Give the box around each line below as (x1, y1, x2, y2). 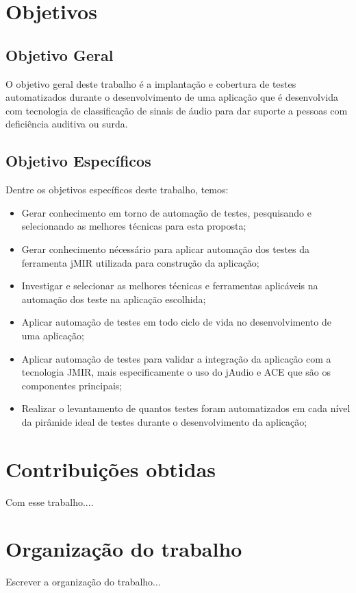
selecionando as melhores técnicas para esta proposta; (21, 219, 246, 233)
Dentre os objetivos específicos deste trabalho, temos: (5, 182, 229, 197)
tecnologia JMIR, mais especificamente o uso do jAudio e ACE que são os (21, 365, 331, 379)
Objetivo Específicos (5, 150, 151, 171)
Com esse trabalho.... (5, 494, 94, 509)
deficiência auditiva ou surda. (5, 117, 128, 131)
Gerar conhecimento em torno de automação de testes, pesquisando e (21, 205, 311, 219)
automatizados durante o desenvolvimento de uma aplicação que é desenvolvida (5, 90, 338, 104)
